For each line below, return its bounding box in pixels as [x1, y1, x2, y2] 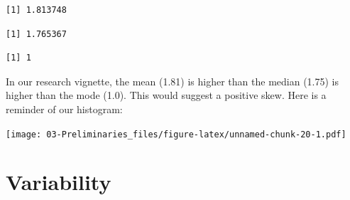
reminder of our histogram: [6, 101, 123, 116]
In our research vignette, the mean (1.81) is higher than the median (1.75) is [6, 73, 339, 88]
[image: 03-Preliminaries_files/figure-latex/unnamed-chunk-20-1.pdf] [6, 129, 346, 140]
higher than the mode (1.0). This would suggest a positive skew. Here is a [6, 88, 327, 102]
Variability [6, 167, 111, 196]
